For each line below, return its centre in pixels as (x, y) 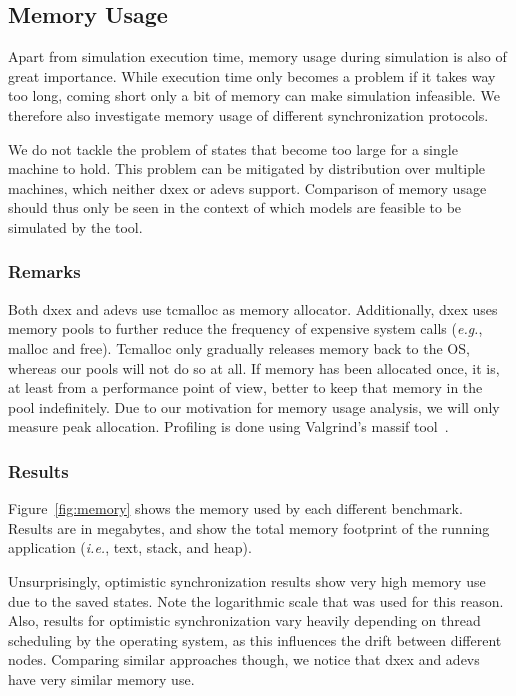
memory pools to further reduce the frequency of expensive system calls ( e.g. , (245, 328)
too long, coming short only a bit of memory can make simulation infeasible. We (254, 95)
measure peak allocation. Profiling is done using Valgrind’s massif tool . (228, 426)
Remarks (44, 271)
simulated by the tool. (75, 226)
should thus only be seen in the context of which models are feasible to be (235, 207)
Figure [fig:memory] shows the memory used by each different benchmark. (235, 508)
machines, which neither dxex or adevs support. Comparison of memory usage (247, 187)
